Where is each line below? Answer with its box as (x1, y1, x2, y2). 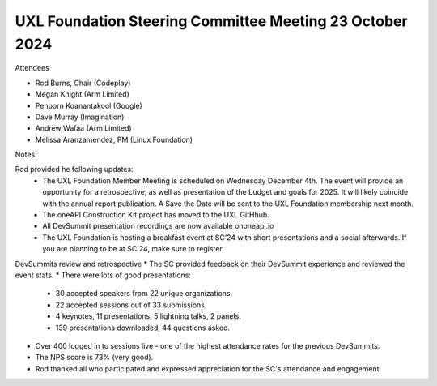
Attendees (15, 63, 50, 73)
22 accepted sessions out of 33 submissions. (55, 300, 207, 310)
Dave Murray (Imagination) (35, 112, 125, 122)
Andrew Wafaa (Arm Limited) (35, 123, 133, 133)
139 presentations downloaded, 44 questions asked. (55, 323, 231, 332)
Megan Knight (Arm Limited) (35, 89, 129, 99)
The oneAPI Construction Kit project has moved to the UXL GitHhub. (42, 210, 270, 220)
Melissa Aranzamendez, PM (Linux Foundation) (35, 135, 193, 144)
